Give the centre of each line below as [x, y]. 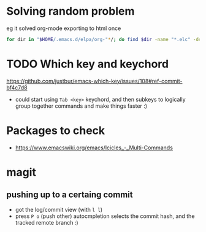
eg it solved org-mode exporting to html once [64, 28]
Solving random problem [71, 11]
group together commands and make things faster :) [81, 106]
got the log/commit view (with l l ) [59, 209]
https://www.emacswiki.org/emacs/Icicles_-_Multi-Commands [94, 148]
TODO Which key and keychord [88, 64]
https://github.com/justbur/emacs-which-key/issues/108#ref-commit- [94, 81]
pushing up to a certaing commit [70, 195]
